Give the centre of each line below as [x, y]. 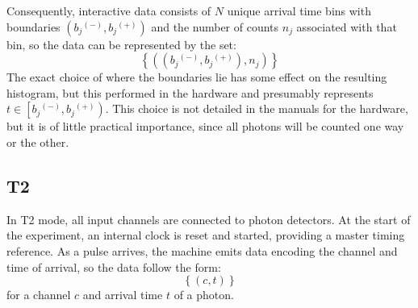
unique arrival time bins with [299, 10]
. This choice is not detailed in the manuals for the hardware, [257, 108]
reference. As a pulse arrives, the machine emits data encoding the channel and [202, 250]
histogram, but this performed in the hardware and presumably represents [190, 92]
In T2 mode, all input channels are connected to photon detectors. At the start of [209, 219]
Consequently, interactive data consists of [109, 10]
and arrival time [123, 295]
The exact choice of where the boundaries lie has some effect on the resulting [197, 77]
